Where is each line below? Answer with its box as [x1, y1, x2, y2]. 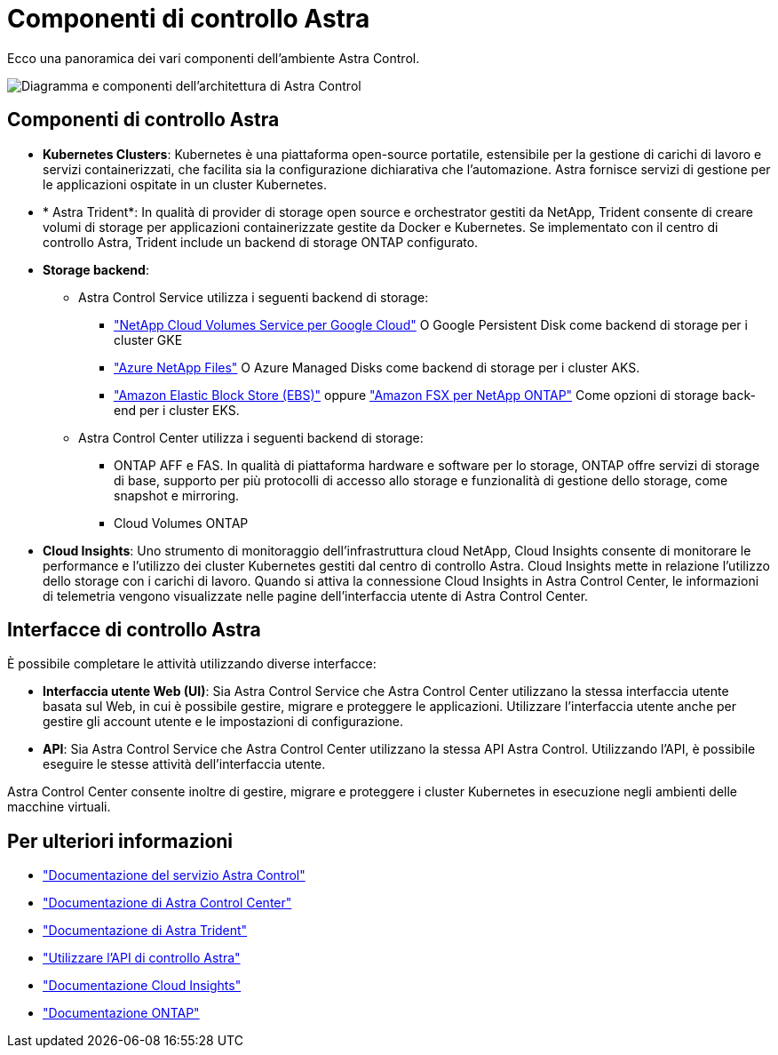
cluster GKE [114, 332, 183, 348]
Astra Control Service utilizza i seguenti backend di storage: [78, 289, 429, 305]
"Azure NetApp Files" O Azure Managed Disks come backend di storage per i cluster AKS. [114, 359, 640, 375]
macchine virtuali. [7, 799, 111, 815]
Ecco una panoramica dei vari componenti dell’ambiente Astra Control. [7, 50, 420, 66]
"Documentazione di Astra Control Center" [43, 895, 292, 911]
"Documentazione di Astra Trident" [43, 923, 248, 939]
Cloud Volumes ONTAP [114, 515, 249, 531]
